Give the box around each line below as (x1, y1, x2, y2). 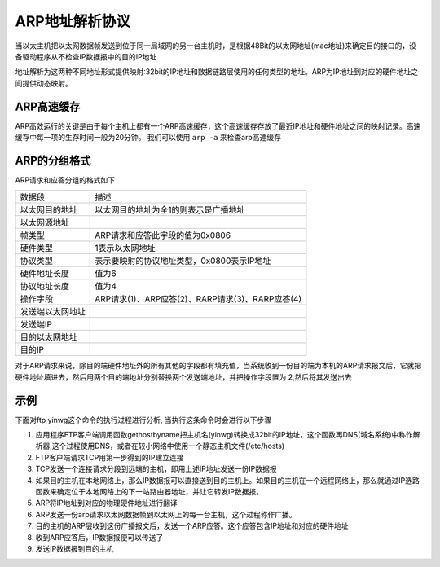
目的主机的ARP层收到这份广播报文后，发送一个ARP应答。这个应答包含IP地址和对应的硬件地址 (35, 521, 349, 531)
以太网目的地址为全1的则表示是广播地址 (95, 204, 245, 216)
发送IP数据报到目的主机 (35, 543, 114, 553)
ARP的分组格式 (15, 153, 91, 167)
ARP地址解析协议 (15, 12, 130, 30)
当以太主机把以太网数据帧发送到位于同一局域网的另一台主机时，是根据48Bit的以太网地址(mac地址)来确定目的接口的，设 (15, 41, 417, 51)
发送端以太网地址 (20, 306, 86, 318)
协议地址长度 (20, 281, 69, 292)
